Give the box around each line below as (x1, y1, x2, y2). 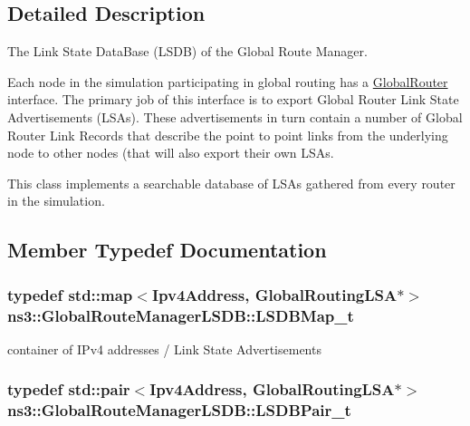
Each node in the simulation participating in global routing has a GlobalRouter (7, 72, 448, 91)
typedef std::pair (7, 378, 130, 401)
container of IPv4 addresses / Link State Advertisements (7, 339, 321, 358)
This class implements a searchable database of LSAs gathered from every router (7, 173, 456, 192)
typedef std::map (7, 283, 133, 305)
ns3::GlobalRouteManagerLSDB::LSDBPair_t (7, 399, 351, 421)
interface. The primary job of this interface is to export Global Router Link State (7, 90, 459, 109)
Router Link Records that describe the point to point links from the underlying (7, 125, 448, 144)
